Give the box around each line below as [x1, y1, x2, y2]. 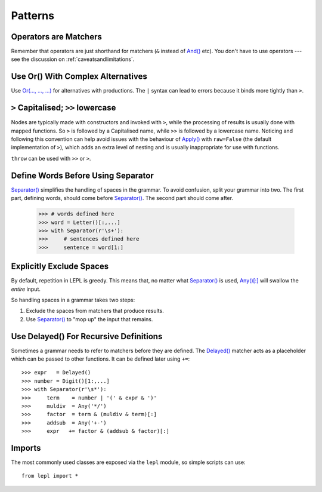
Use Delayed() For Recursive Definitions [11, 331, 163, 342]
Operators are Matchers [11, 32, 103, 42]
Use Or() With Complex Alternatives [11, 72, 147, 82]
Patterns [11, 9, 55, 22]
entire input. [11, 285, 41, 293]
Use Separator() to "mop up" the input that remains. [26, 315, 153, 322]
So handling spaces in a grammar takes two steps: [11, 296, 135, 303]
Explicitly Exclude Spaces [11, 262, 109, 272]
